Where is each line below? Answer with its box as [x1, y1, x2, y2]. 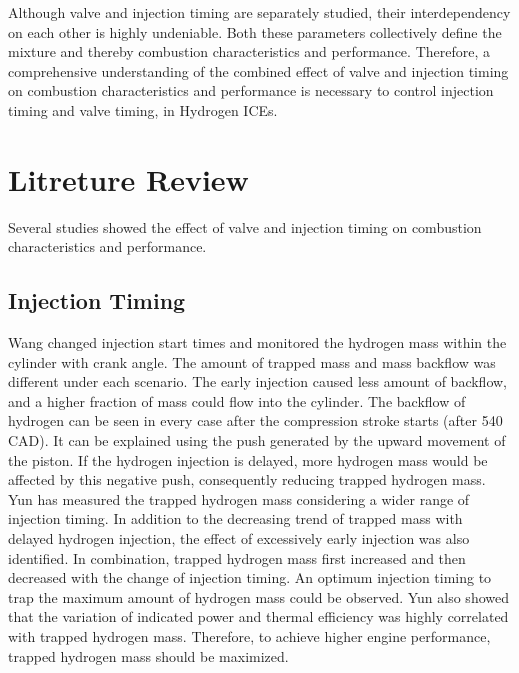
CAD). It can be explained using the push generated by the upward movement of [8, 430, 506, 451]
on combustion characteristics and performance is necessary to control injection [8, 80, 494, 101]
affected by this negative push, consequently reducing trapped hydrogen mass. [8, 469, 486, 490]
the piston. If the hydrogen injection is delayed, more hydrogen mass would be [8, 449, 488, 470]
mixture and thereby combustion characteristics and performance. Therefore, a [8, 41, 490, 62]
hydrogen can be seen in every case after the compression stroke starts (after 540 [8, 410, 503, 431]
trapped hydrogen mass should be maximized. [8, 645, 289, 666]
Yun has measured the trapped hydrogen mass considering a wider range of [8, 488, 470, 509]
